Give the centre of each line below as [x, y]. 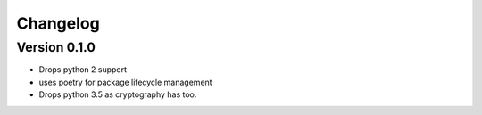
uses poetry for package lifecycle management [126, 82]
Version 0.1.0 [56, 47]
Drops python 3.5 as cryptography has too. [118, 94]
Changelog [58, 23]
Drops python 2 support [83, 70]
